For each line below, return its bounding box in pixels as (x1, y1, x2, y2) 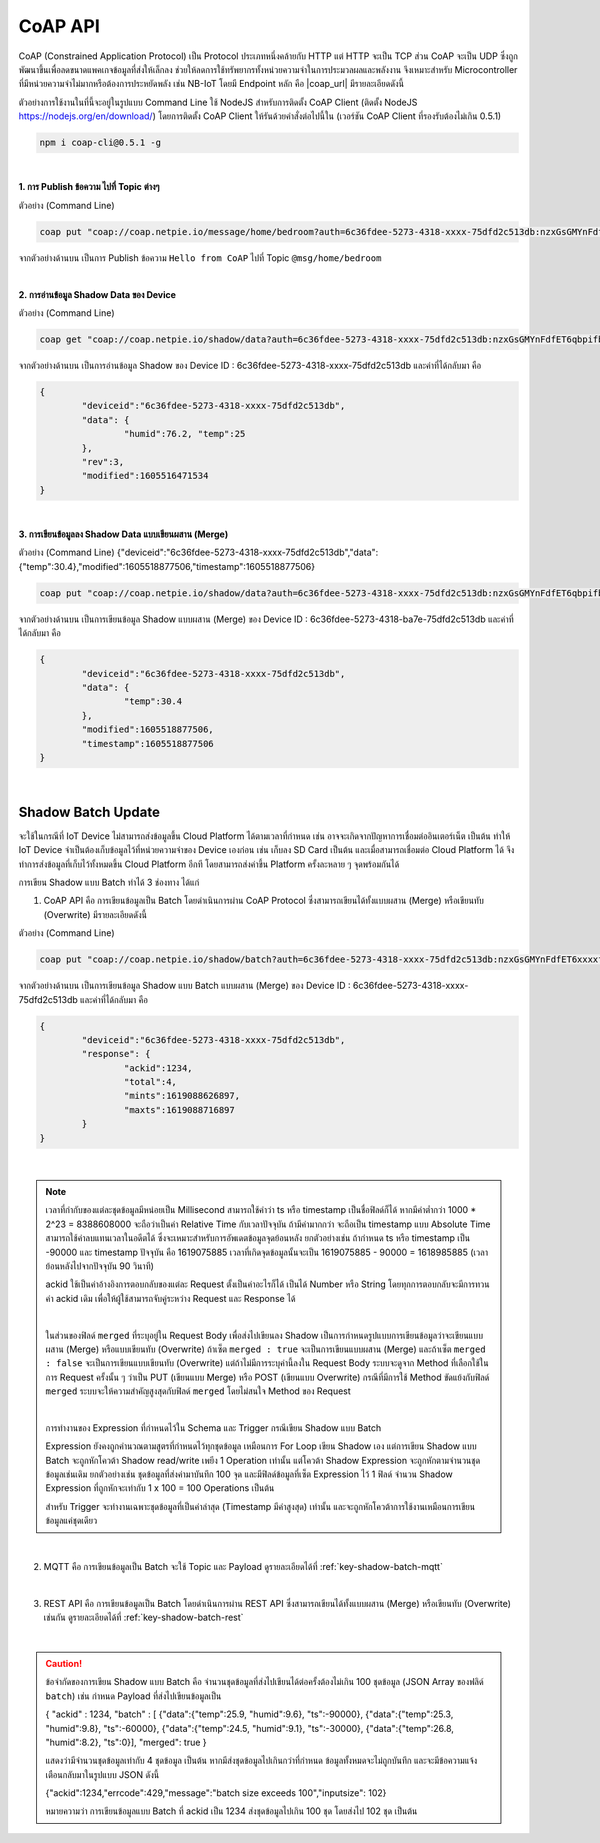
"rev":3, (81, 456, 125, 467)
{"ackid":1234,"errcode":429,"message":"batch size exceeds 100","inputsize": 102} (45, 1787, 387, 1799)
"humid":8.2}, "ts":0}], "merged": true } (45, 1736, 207, 1748)
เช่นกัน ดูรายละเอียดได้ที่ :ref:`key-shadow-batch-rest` (43, 1611, 244, 1624)
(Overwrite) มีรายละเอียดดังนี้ (43, 908, 147, 920)
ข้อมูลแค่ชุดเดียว (45, 1515, 98, 1527)
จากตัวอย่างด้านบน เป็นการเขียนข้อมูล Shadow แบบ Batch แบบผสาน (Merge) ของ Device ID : (18, 980, 351, 992)
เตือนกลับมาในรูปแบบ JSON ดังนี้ (45, 1768, 160, 1780)
